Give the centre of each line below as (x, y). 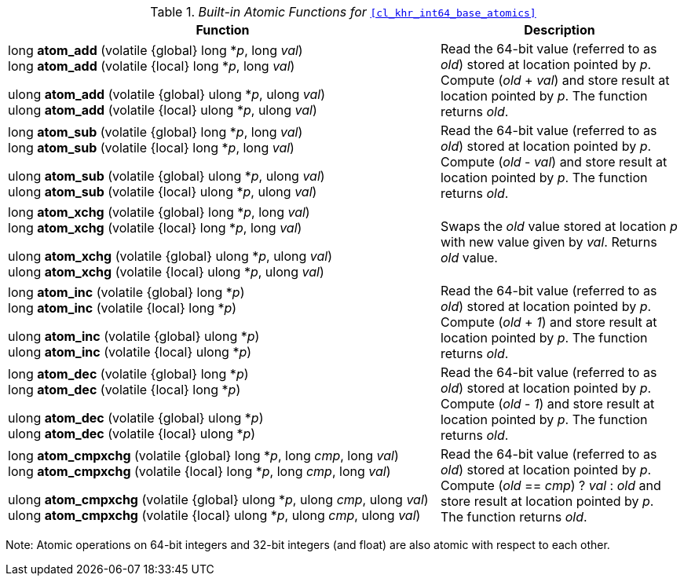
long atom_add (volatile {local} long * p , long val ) (152, 66)
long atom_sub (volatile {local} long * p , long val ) (151, 148)
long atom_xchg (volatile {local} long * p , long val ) (155, 228)
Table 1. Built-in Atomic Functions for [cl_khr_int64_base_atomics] (343, 12)
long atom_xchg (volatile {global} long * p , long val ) (159, 212)
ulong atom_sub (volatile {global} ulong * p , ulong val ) (166, 176)
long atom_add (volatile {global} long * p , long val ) (155, 50)
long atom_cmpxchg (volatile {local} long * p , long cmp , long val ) (199, 471)
